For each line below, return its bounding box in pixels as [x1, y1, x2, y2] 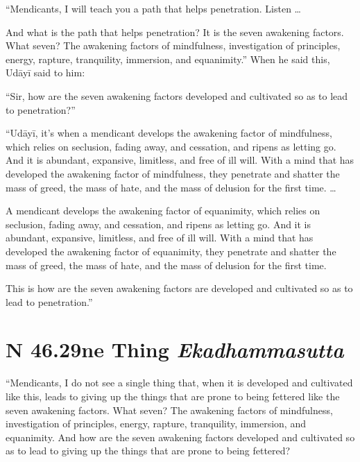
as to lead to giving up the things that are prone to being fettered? [6, 443, 291, 458]
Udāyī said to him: [6, 65, 85, 80]
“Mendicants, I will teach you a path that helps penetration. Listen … [6, 1, 301, 15]
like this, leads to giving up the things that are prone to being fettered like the [6, 389, 340, 403]
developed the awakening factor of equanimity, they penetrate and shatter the [6, 243, 336, 258]
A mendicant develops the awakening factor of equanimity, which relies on [6, 203, 320, 218]
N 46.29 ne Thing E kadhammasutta [6, 335, 344, 364]
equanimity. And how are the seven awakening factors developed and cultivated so [6, 429, 355, 444]
